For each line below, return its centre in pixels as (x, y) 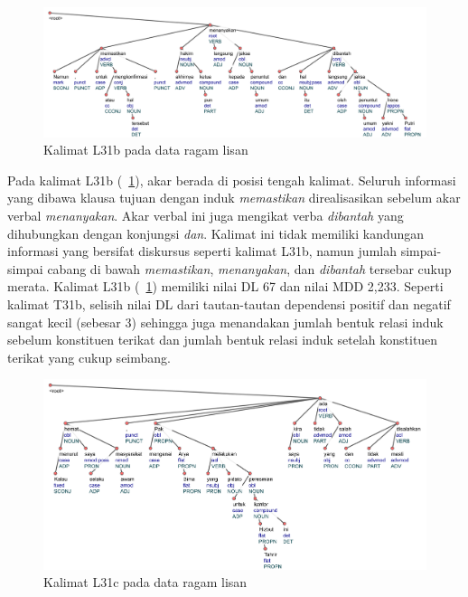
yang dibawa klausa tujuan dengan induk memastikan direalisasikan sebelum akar (234, 198)
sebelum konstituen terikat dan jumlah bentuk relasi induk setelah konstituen (223, 340)
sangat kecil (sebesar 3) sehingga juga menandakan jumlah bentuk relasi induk (225, 322)
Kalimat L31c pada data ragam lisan (145, 582)
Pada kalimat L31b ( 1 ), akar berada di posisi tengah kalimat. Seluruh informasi (232, 180)
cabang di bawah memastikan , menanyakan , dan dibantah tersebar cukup (249, 268)
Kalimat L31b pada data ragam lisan (146, 150)
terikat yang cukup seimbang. (89, 357)
